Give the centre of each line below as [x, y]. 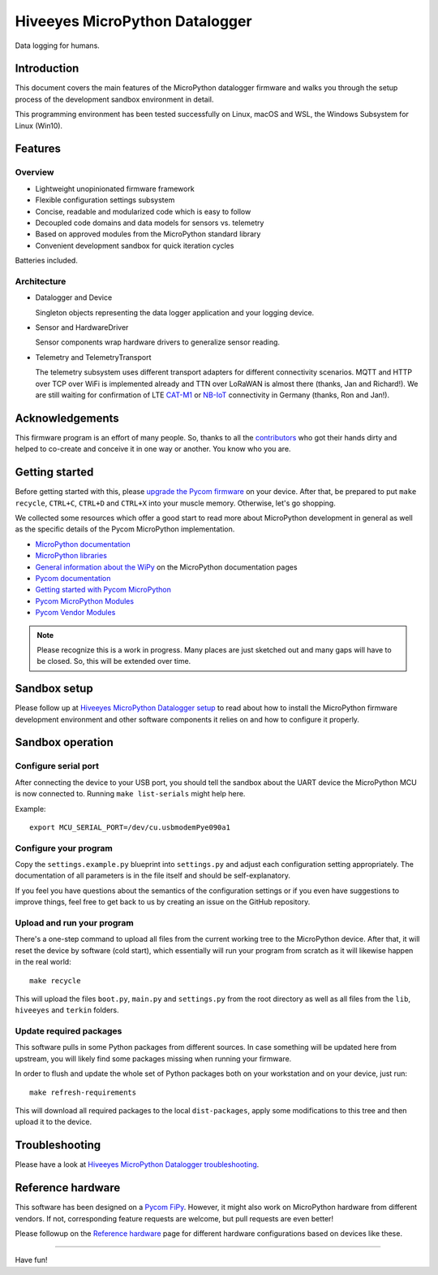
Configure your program [64, 848]
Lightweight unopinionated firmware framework [115, 189]
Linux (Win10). [39, 125]
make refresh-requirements [83, 1092]
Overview [34, 172]
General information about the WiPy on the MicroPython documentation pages [166, 567]
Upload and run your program [74, 922]
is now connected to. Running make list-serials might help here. [130, 794]
